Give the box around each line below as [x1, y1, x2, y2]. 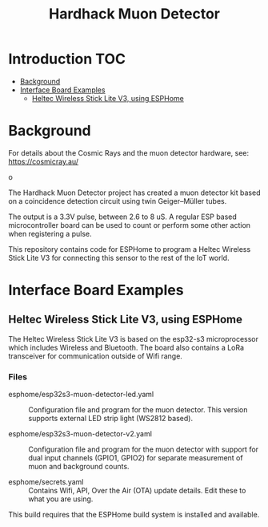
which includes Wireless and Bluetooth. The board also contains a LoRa [8, 343, 245, 352]
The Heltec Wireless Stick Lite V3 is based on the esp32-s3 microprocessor [8, 334, 258, 343]
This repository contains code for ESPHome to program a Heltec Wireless [8, 244, 251, 253]
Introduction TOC [8, 50, 126, 68]
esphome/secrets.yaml [8, 477, 84, 487]
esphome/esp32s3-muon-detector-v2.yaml [8, 429, 152, 439]
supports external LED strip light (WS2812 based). [28, 414, 194, 424]
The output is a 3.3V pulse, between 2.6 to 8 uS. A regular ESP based [8, 212, 238, 221]
